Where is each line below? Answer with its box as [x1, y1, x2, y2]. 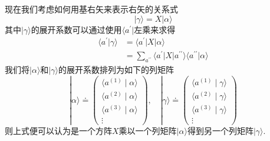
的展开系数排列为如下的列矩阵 [58, 63, 174, 76]
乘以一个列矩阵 [118, 125, 177, 137]
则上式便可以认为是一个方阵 [5, 125, 112, 137]
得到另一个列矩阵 [187, 125, 253, 137]
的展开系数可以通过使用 [31, 23, 122, 35]
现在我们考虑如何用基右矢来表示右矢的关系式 [5, 3, 178, 15]
